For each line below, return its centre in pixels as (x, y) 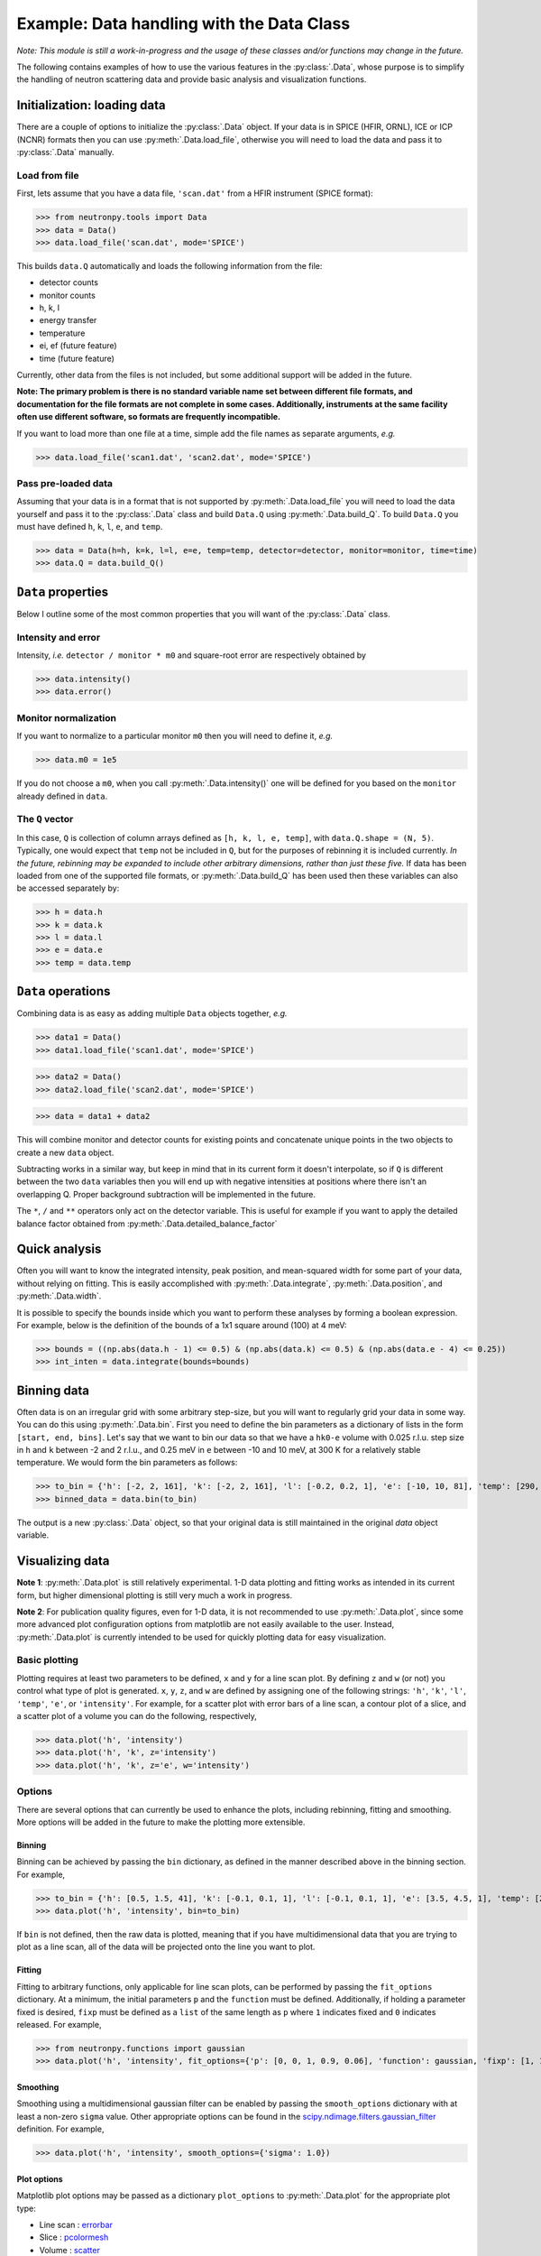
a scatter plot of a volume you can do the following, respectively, (137, 1716)
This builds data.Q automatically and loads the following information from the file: (170, 265)
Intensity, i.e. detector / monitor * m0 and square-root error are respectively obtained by (192, 655)
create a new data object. (65, 1152)
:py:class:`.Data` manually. (65, 153)
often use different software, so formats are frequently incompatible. (149, 417)
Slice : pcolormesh (74, 2237)
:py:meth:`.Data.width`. (59, 1296)
